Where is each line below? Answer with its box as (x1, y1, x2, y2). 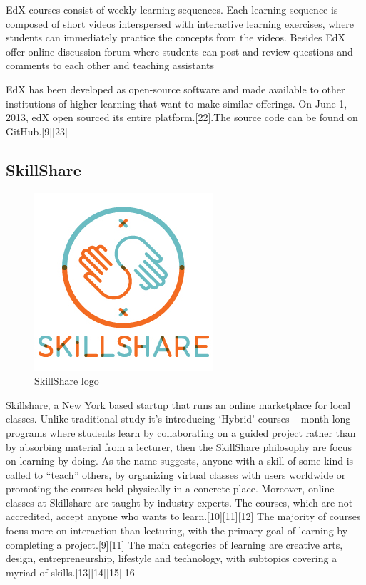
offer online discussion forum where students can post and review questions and (6, 43, 353, 58)
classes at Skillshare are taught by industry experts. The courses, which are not (6, 495, 353, 509)
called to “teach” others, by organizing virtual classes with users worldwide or (6, 467, 346, 482)
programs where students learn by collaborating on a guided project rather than (6, 425, 356, 440)
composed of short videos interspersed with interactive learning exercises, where (6, 16, 355, 31)
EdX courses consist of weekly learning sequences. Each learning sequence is (6, 2, 338, 16)
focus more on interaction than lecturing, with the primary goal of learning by (6, 523, 348, 538)
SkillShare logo (34, 373, 99, 388)
